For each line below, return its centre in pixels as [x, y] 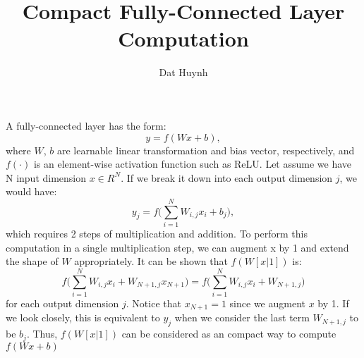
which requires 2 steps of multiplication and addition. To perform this [157, 233]
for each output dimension [62, 303]
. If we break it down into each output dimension [227, 177]
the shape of [32, 261]
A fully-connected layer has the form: [86, 125]
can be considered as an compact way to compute [229, 334]
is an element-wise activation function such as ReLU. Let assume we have [193, 164]
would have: [31, 191]
